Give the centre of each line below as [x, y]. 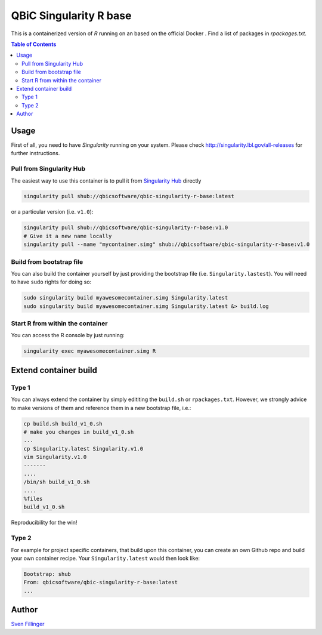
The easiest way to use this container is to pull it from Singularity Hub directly [106, 181]
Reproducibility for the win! [44, 523]
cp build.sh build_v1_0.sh [63, 423]
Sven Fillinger [28, 624]
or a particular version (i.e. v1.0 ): [52, 212]
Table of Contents [34, 44]
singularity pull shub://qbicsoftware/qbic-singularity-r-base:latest [129, 196]
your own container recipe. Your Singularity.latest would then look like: [105, 558]
